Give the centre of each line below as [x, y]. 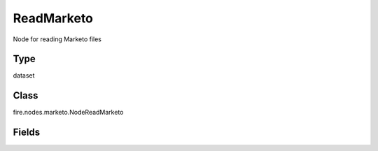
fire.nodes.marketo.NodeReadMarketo [68, 113]
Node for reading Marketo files [57, 39]
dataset [24, 75]
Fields [27, 132]
